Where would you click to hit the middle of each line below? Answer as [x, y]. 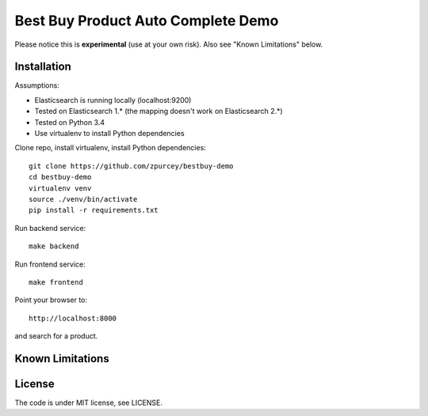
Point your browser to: [51, 300]
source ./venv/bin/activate [83, 199]
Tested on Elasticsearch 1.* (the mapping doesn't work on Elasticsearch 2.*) [159, 112]
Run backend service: [50, 228]
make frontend [56, 282]
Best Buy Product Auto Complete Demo [147, 21]
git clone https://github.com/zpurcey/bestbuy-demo [131, 166]
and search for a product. [56, 336]
